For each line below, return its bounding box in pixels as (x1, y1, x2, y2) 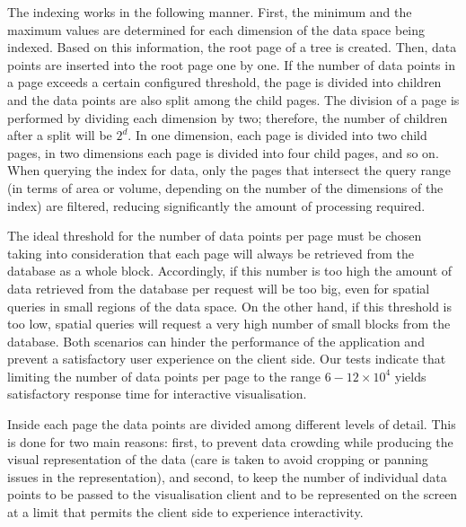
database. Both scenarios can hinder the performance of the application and (7, 331, 425, 350)
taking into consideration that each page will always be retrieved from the (7, 243, 414, 262)
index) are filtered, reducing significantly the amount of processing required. (7, 196, 426, 215)
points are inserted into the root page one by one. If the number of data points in (7, 55, 455, 74)
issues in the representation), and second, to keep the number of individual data (7, 467, 447, 486)
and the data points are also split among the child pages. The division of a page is (7, 90, 460, 109)
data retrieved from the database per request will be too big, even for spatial (7, 278, 430, 297)
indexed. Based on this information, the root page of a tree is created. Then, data (7, 38, 457, 57)
